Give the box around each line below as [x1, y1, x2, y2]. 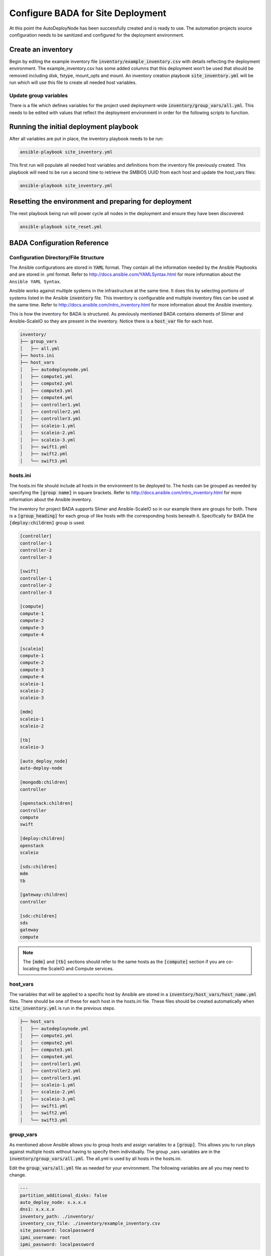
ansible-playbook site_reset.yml [20, 224, 102, 230]
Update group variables [9, 92, 68, 99]
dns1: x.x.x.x [20, 1206, 55, 1212]
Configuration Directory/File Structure [9, 254, 104, 261]
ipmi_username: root [20, 1234, 70, 1240]
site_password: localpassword [20, 1227, 94, 1233]
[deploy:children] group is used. [9, 520, 85, 526]
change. [9, 1172, 27, 1178]
